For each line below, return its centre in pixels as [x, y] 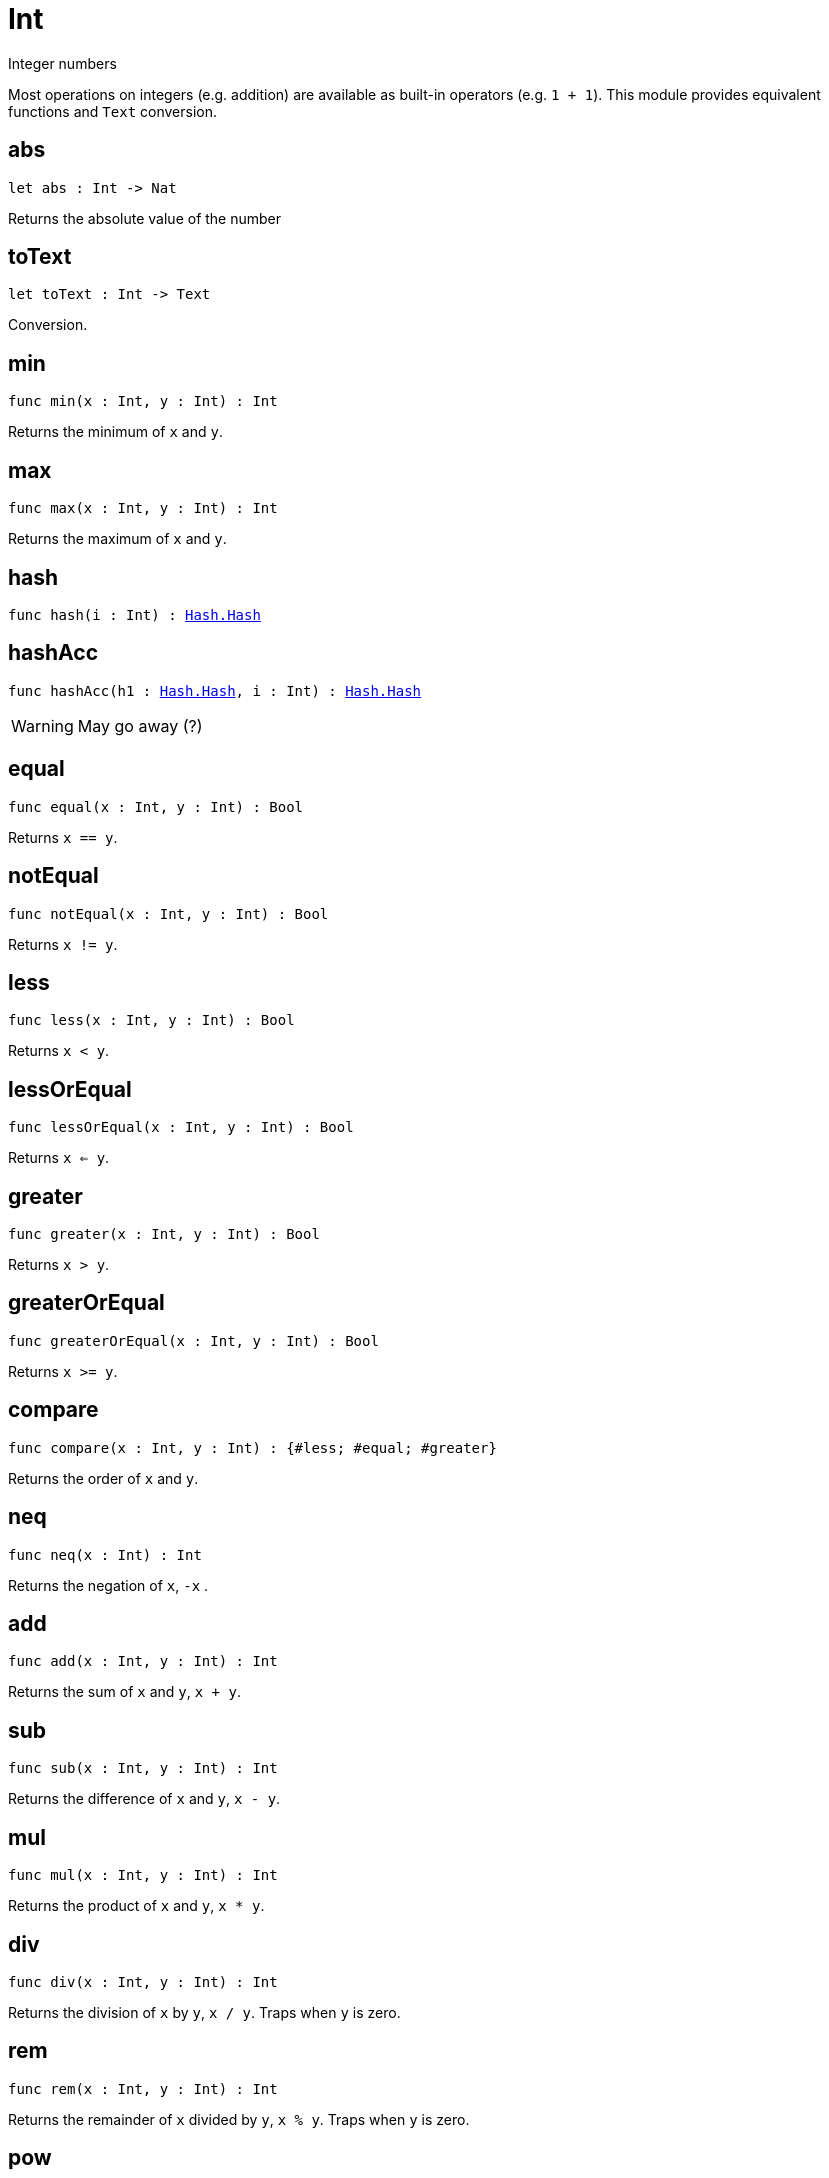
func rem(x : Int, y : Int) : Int [143, 2088]
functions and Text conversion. [112, 111]
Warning [42, 725]
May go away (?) [140, 725]
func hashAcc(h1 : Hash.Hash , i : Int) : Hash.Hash [215, 690]
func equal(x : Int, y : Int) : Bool [156, 806]
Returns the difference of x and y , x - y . [144, 1799]
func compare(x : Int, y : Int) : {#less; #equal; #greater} [252, 1447]
